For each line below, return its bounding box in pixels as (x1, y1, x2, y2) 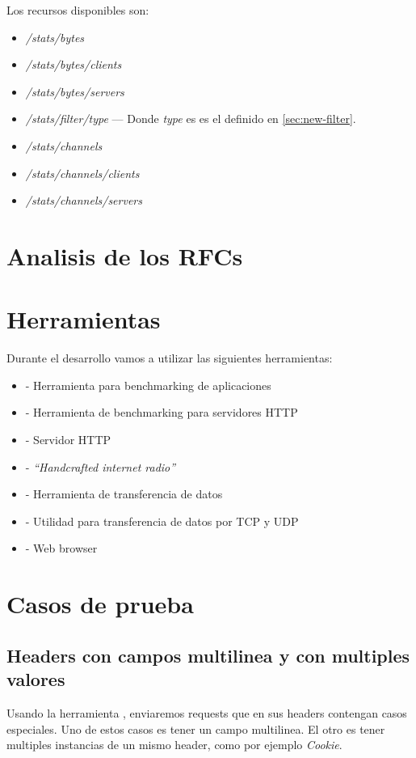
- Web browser (25, 540, 98, 557)
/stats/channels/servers (25, 192, 142, 209)
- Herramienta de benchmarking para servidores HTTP (25, 404, 298, 421)
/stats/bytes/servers (25, 83, 124, 100)
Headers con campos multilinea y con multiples (6, 642, 410, 667)
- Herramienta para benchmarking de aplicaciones (25, 376, 271, 393)
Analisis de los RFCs (6, 239, 243, 272)
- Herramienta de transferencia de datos (25, 485, 223, 502)
